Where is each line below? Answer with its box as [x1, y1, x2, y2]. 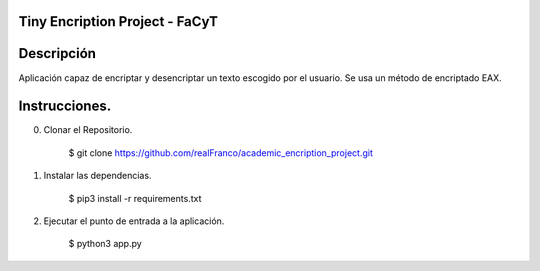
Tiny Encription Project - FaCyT [18, 13, 219, 30]
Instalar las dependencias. [43, 170, 152, 182]
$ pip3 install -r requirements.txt [68, 192, 202, 204]
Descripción [18, 45, 97, 62]
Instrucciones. [18, 98, 112, 115]
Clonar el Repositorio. [43, 124, 133, 136]
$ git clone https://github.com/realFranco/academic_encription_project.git [68, 146, 374, 159]
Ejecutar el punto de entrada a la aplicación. [43, 215, 225, 227]
